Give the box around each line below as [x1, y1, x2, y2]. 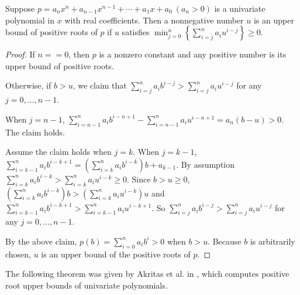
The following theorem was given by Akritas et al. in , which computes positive [5, 267, 289, 280]
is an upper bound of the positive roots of [41, 247, 191, 260]
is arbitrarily [250, 235, 295, 247]
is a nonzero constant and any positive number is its [99, 48, 287, 60]
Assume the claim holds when [5, 145, 112, 158]
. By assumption [176, 158, 235, 170]
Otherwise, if [5, 79, 51, 91]
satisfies [122, 26, 150, 38]
